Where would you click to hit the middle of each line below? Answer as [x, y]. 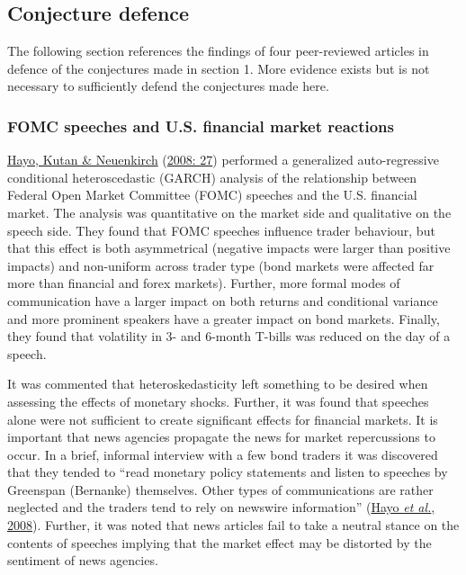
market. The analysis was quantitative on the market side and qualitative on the [229, 212]
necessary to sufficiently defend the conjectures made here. [168, 86]
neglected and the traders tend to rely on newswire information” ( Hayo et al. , [221, 507]
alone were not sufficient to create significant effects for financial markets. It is [223, 419]
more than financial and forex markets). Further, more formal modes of [204, 283]
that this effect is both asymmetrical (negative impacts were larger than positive [229, 248]
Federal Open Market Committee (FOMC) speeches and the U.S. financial [212, 195]
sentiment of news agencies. [83, 560]
